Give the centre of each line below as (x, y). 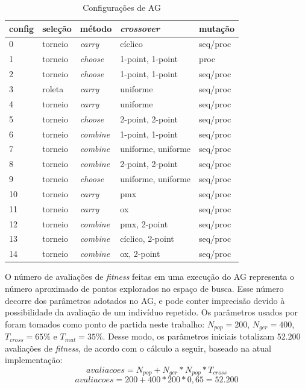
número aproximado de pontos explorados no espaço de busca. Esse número (144, 288)
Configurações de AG (122, 7)
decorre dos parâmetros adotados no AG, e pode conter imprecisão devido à (145, 300)
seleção (57, 28)
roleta (53, 88)
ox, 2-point (140, 254)
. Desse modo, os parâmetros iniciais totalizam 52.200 (202, 336)
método (96, 28)
